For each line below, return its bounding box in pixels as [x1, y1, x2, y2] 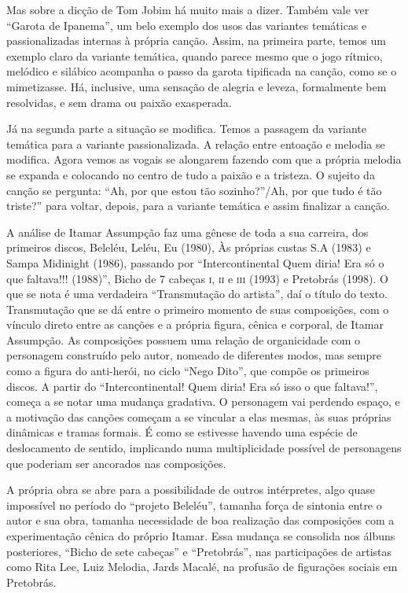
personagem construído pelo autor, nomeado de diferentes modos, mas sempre [6, 347, 382, 363]
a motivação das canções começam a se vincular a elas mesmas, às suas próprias [6, 408, 391, 425]
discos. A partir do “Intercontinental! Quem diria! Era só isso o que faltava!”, [6, 378, 378, 394]
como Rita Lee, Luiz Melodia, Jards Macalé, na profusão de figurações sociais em [6, 558, 398, 575]
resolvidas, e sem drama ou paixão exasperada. [6, 94, 232, 110]
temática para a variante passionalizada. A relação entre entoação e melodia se [6, 135, 385, 152]
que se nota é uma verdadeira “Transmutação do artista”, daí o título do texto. [6, 285, 388, 302]
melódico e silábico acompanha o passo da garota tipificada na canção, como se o [6, 63, 397, 79]
